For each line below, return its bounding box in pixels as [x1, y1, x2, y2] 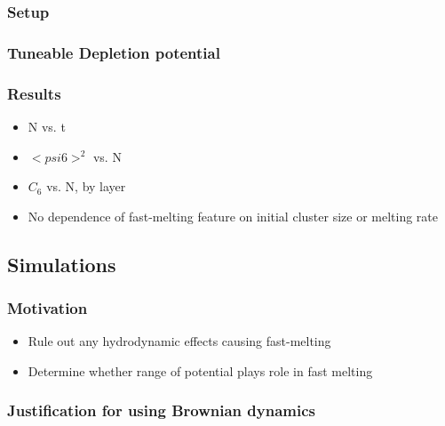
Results [7, 82, 61, 104]
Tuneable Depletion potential [7, 41, 220, 63]
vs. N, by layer [46, 177, 126, 196]
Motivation [7, 296, 88, 318]
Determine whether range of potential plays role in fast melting [28, 361, 373, 380]
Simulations [7, 250, 116, 277]
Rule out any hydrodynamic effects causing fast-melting [28, 332, 331, 350]
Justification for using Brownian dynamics [7, 399, 315, 422]
